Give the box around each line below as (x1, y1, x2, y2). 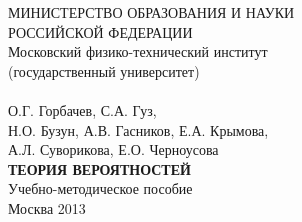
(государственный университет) (8, 60, 200, 81)
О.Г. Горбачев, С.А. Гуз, (8, 99, 157, 120)
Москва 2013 (8, 197, 86, 218)
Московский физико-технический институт (8, 41, 268, 62)
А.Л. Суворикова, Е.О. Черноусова (8, 139, 219, 160)
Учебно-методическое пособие (8, 178, 193, 199)
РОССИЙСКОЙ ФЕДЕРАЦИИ (8, 21, 193, 42)
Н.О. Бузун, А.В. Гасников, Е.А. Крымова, (8, 119, 269, 140)
